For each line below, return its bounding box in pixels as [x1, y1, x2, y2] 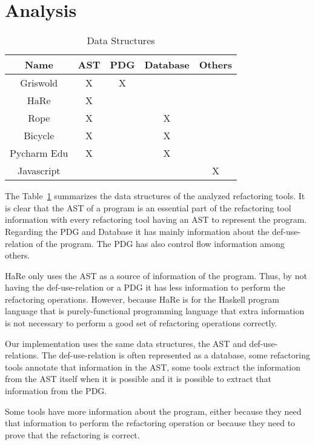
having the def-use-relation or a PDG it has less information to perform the [5, 281, 285, 294]
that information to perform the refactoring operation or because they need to [5, 417, 296, 429]
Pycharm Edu [10, 146, 68, 160]
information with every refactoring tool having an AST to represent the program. [5, 213, 307, 226]
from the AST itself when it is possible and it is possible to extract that [5, 372, 272, 385]
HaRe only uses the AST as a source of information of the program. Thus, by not [5, 269, 307, 282]
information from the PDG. [5, 384, 107, 397]
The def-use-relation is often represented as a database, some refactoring [41, 349, 310, 361]
